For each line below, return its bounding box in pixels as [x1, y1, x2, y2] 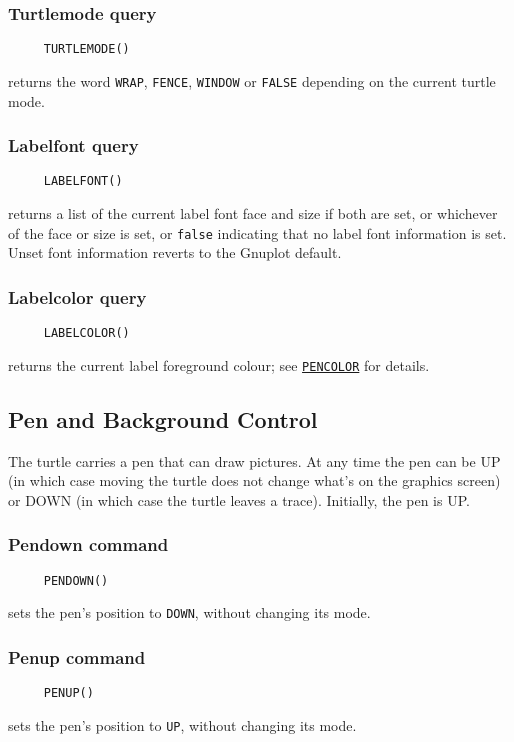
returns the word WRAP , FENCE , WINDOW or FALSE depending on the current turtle [8, 70, 496, 91]
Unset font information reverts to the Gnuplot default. [8, 242, 342, 263]
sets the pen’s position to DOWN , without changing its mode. [8, 602, 371, 623]
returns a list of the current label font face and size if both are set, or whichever [8, 203, 498, 223]
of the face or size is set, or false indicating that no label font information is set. [8, 222, 507, 243]
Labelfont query [8, 133, 139, 158]
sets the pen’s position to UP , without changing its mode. [8, 714, 357, 735]
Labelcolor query [8, 284, 147, 309]
